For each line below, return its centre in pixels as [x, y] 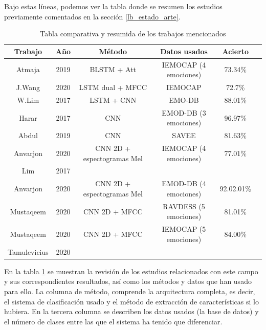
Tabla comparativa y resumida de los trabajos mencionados [133, 34]
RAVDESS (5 [184, 206]
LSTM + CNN [113, 100]
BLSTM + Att [113, 69]
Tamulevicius [28, 251]
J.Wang [28, 87]
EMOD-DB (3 [184, 112]
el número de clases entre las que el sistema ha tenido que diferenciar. [113, 321]
